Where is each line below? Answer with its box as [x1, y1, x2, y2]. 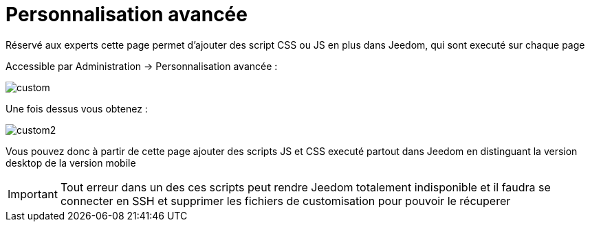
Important [8, 187, 58, 201]
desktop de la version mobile [6, 156, 136, 169]
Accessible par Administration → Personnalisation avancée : [6, 60, 278, 72]
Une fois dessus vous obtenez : [6, 102, 148, 115]
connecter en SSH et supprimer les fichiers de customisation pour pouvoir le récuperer [60, 193, 511, 208]
